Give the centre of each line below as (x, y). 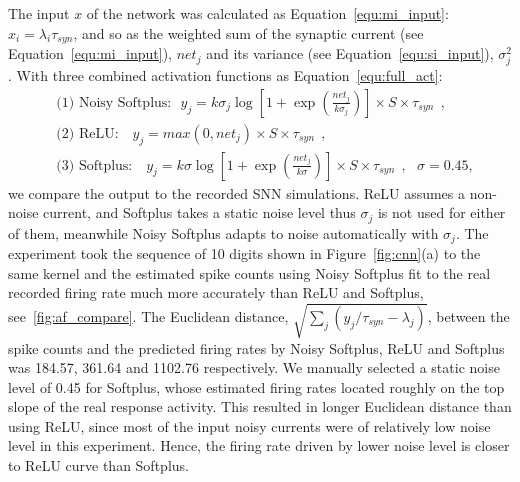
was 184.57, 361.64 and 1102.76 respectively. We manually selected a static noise (254, 367)
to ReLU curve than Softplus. (98, 465)
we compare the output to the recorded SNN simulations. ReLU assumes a (237, 192)
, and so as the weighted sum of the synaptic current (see (248, 32)
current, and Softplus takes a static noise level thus (199, 212)
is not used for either (441, 212)
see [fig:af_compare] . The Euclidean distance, (148, 315)
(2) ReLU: (87, 133)
